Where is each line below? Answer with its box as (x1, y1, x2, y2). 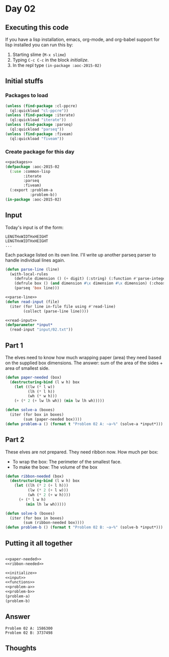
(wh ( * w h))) (27, 393, 57, 399)
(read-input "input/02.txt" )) (10, 327, 73, 333)
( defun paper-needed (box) (5, 375, 62, 380)
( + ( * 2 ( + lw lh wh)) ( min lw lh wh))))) (14, 399, 105, 404)
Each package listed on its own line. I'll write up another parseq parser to (5, 251, 156, 257)
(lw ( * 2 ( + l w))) (27, 488, 69, 493)
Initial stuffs (5, 77, 44, 86)
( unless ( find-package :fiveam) (5, 132, 73, 137)
